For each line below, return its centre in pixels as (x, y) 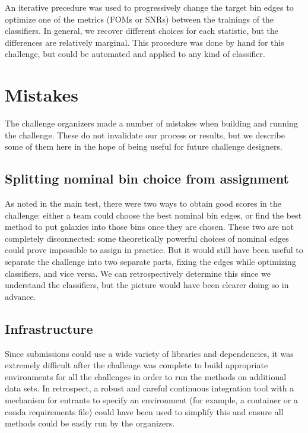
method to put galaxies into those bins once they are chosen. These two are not (149, 227)
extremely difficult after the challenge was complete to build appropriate (136, 365)
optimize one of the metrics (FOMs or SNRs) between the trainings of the (139, 19)
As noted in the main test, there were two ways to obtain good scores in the (143, 203)
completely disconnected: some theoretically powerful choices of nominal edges (147, 238)
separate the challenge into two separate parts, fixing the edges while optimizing (150, 262)
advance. (20, 296)
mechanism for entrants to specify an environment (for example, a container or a (151, 400)
